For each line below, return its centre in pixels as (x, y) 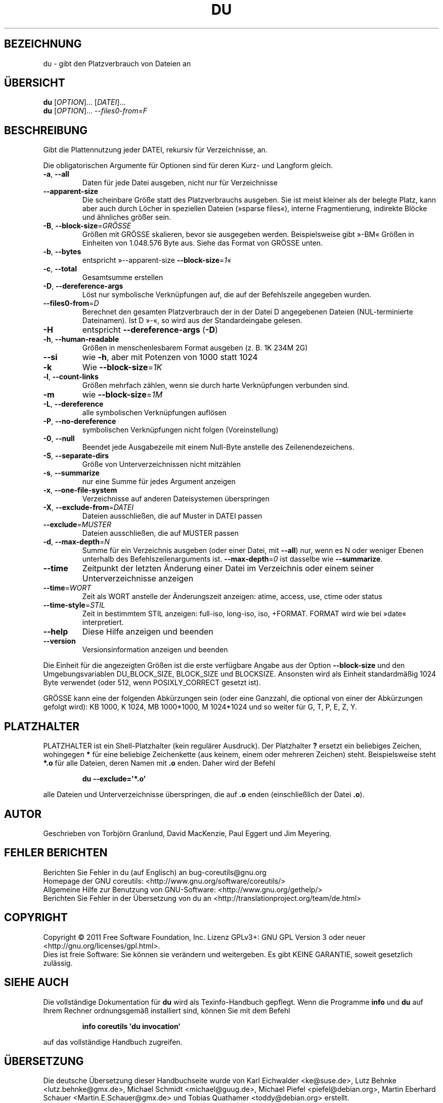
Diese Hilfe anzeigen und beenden (148, 632)
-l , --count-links (71, 377)
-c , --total (60, 269)
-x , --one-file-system (80, 490)
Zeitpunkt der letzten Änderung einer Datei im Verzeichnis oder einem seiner (228, 568)
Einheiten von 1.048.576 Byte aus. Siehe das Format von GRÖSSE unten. (203, 243)
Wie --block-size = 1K (122, 367)
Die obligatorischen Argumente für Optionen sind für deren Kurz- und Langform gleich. (188, 166)
